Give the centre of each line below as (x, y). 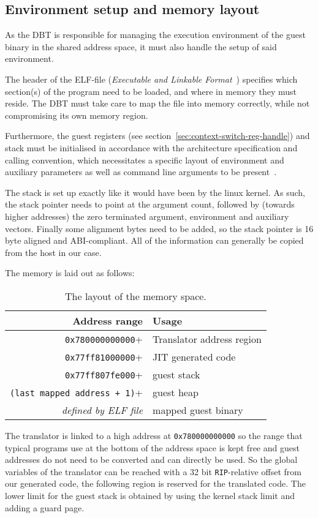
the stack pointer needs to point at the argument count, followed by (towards (150, 204)
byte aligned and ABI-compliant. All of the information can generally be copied (154, 240)
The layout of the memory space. (136, 296)
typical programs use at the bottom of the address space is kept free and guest (152, 447)
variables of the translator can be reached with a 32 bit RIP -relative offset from (153, 471)
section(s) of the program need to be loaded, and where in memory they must (151, 91)
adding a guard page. (45, 507)
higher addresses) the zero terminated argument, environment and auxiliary (147, 216)
